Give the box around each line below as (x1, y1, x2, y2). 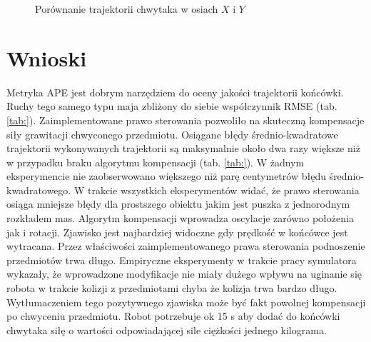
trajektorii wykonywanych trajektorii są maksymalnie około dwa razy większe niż (6, 141, 360, 156)
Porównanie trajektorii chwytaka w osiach (35, 1, 218, 16)
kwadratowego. (6, 182, 71, 197)
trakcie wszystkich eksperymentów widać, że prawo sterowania (87, 182, 360, 197)
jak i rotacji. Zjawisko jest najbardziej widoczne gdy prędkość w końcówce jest (6, 224, 348, 239)
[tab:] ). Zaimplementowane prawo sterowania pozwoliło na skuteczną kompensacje (6, 112, 365, 127)
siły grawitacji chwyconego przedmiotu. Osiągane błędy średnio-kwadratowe (6, 126, 338, 141)
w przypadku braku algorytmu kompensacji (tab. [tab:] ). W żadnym (6, 154, 305, 169)
